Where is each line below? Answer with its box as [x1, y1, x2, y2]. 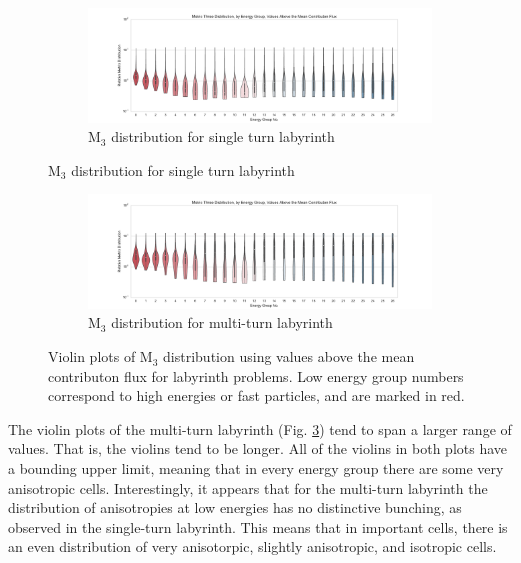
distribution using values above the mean [163, 346, 415, 367]
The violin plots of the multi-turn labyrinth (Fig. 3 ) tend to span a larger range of [8, 418, 512, 439]
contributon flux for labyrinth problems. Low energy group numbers [48, 365, 464, 386]
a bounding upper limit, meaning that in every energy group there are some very [8, 458, 504, 479]
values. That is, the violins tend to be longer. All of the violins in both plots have [8, 438, 507, 459]
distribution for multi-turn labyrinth [111, 312, 333, 333]
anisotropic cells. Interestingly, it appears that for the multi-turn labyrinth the [8, 477, 488, 498]
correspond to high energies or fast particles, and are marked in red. [48, 385, 465, 406]
